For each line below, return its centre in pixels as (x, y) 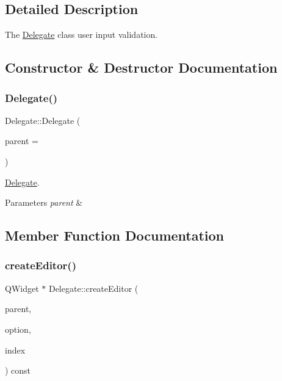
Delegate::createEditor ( (93, 288)
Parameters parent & (44, 202)
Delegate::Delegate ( (43, 120)
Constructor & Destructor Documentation (141, 67)
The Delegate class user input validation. (81, 34)
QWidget (22, 288)
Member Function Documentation (115, 235)
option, (18, 329)
